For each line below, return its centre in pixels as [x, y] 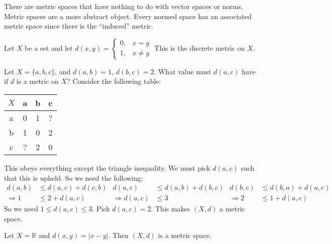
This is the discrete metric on [200, 47]
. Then [118, 235]
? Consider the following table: [114, 81]
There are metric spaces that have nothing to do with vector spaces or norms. [124, 6]
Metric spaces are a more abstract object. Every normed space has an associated [128, 16]
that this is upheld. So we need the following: [74, 177]
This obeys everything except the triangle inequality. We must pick [107, 167]
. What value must [183, 71]
